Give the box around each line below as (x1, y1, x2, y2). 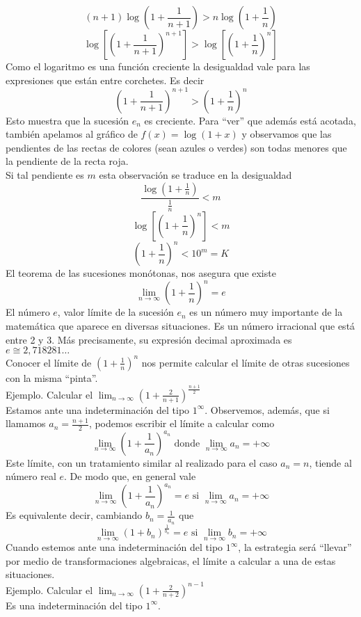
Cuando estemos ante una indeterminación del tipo (6, 540, 223, 554)
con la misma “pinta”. (6, 370, 98, 385)
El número (6, 305, 50, 319)
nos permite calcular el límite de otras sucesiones (141, 355, 350, 369)
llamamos (6, 416, 46, 431)
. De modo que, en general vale (64, 469, 196, 483)
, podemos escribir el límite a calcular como (88, 416, 275, 431)
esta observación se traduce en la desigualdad (99, 168, 292, 182)
